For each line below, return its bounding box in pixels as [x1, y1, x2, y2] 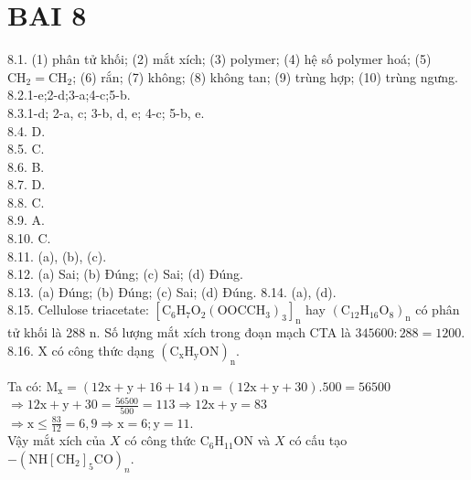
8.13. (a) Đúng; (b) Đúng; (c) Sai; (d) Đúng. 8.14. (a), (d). [7, 282, 337, 301]
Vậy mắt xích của [7, 431, 106, 450]
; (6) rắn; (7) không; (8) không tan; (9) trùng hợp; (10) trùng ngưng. [72, 67, 459, 86]
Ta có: [7, 376, 42, 395]
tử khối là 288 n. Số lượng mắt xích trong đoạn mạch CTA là [7, 323, 351, 342]
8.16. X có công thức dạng [7, 340, 155, 359]
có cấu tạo [289, 431, 348, 450]
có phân [415, 300, 460, 319]
